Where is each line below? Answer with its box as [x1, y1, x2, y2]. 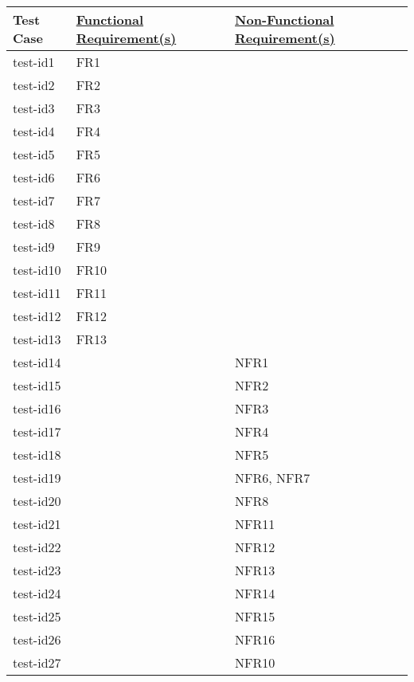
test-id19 [13, 468, 61, 487]
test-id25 [13, 607, 61, 625]
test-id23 [13, 561, 61, 579]
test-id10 [13, 261, 61, 279]
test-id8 [13, 214, 55, 233]
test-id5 [13, 145, 55, 163]
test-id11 [13, 284, 61, 302]
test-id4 [13, 122, 55, 140]
